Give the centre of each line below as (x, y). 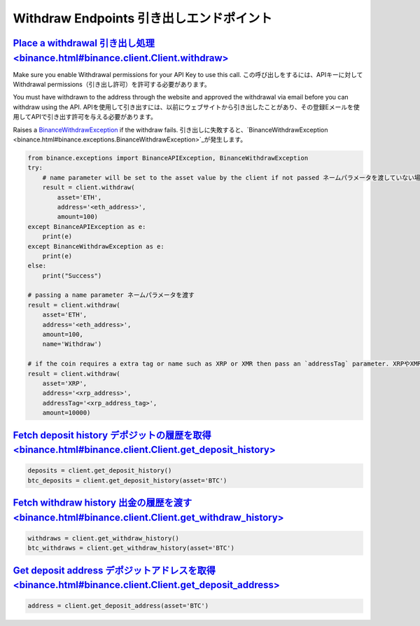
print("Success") (72, 276)
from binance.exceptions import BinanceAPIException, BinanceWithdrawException (168, 158)
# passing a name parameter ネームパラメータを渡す (111, 295)
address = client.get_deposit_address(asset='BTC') (118, 606)
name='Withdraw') (72, 344)
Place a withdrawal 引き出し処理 (84, 43)
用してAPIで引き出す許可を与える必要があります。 (85, 117)
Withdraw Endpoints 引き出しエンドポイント (143, 18)
